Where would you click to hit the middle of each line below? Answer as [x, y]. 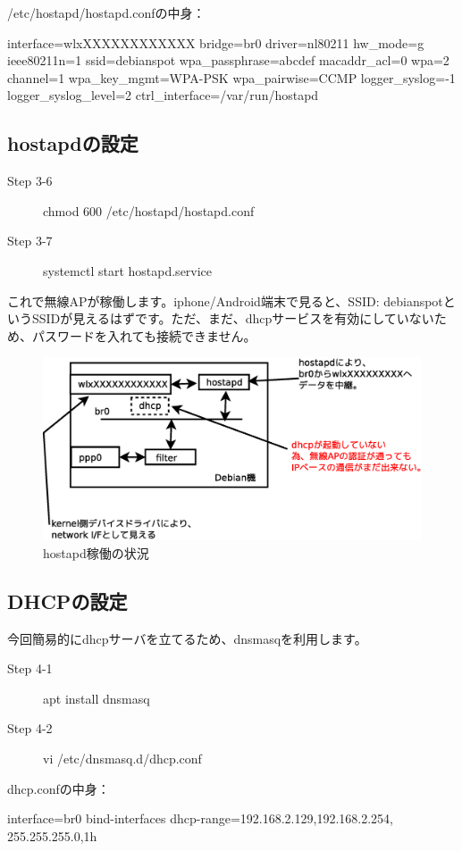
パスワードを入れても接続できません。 [144, 335]
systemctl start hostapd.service [128, 270]
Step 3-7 [30, 241]
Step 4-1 [30, 668]
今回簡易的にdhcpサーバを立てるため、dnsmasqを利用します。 [187, 638]
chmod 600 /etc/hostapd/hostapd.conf [149, 210]
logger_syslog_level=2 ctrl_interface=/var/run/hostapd [163, 95]
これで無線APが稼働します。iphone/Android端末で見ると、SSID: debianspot [225, 300]
